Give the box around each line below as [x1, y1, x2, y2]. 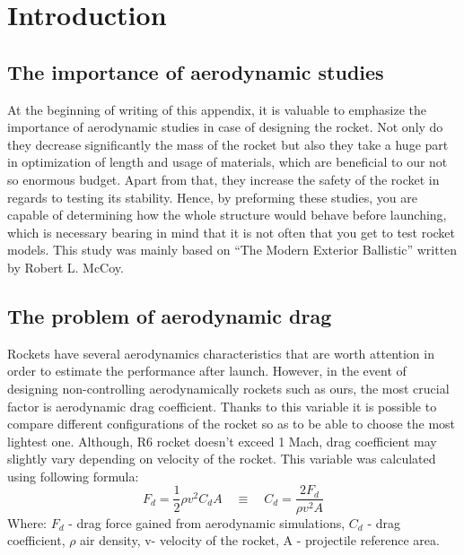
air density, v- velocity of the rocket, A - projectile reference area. [80, 531, 440, 550]
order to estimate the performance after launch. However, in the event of [7, 361, 407, 380]
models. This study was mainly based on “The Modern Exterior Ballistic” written [7, 240, 458, 259]
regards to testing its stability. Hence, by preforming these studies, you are [7, 187, 417, 206]
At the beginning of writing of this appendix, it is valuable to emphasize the [7, 100, 426, 118]
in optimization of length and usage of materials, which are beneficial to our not [7, 152, 448, 171]
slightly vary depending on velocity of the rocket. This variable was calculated [7, 449, 436, 468]
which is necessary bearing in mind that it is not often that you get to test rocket [7, 222, 456, 241]
